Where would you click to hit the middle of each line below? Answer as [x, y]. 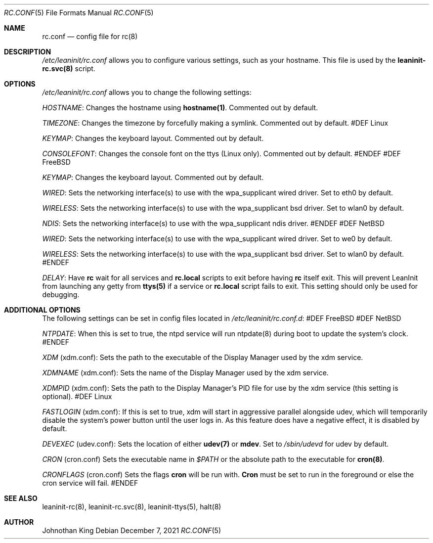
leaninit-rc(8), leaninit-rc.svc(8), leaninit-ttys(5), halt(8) [132, 507]
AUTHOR [19, 522]
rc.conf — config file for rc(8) [90, 36]
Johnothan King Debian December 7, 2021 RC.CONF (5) [131, 530]
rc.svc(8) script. [69, 68]
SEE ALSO [21, 498]
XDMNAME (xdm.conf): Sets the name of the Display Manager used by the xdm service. [185, 373]
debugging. [61, 294]
